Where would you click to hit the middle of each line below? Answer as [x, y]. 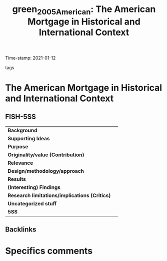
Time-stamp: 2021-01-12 [30, 58]
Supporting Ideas [29, 138]
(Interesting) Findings [34, 187]
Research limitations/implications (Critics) [59, 195]
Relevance [20, 163]
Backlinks [21, 230]
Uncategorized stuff [32, 203]
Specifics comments [49, 251]
